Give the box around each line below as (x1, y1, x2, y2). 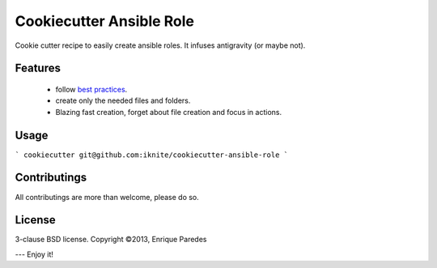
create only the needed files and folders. (55, 96, 191, 105)
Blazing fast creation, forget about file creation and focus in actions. (55, 107, 282, 117)
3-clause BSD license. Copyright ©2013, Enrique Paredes (15, 235, 207, 245)
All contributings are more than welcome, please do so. (15, 192, 200, 202)
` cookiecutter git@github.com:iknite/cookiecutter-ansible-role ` (15, 150, 289, 160)
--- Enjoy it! (15, 249, 54, 259)
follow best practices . (55, 84, 128, 94)
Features (15, 62, 61, 75)
